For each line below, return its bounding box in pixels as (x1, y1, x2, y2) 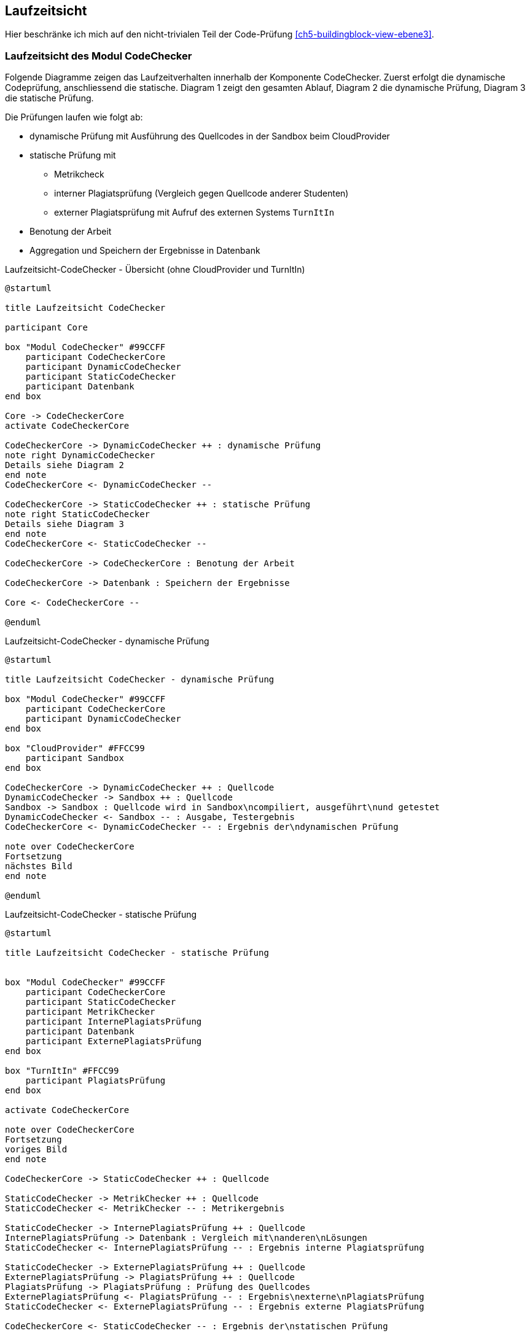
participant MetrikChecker (25, 1007, 155, 1017)
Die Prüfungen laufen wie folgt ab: (5, 112, 143, 123)
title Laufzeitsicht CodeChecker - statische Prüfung (5, 948, 269, 958)
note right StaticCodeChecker (5, 509, 150, 520)
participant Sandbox (25, 753, 124, 764)
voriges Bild (5, 1144, 68, 1155)
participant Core (5, 322, 88, 333)
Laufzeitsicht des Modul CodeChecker (5, 49, 192, 62)
